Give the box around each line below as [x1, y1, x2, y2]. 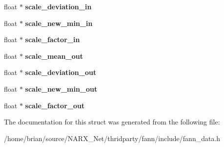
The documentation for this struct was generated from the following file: [4, 117, 220, 127]
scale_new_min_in [25, 18, 93, 28]
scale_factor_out [25, 100, 85, 110]
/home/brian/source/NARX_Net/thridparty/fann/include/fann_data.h [4, 133, 221, 143]
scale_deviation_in [25, 1, 92, 11]
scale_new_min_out [25, 83, 98, 94]
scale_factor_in [25, 34, 80, 45]
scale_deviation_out [25, 67, 97, 77]
